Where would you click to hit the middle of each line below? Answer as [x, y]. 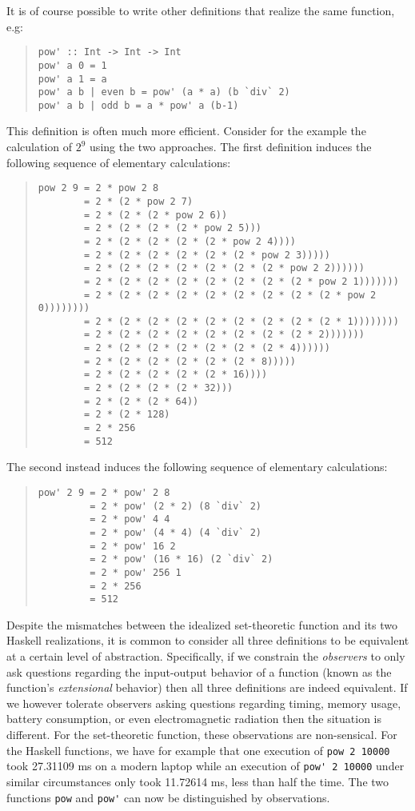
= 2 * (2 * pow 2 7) [139, 201]
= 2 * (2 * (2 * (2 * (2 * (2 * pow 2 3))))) [207, 255]
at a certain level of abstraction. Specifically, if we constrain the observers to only [206, 656]
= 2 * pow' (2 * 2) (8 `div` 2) [176, 506]
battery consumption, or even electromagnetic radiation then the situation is [194, 719]
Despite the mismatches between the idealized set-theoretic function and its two [202, 624]
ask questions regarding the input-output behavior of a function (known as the [199, 671]
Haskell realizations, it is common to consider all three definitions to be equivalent [208, 640]
